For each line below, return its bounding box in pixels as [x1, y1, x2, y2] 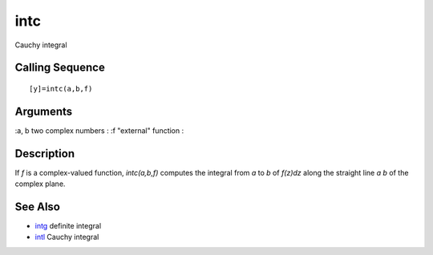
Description [14, 147, 75, 160]
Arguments [14, 104, 73, 118]
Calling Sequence [14, 61, 106, 75]
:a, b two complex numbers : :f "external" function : [14, 125, 184, 136]
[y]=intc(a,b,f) [29, 84, 93, 93]
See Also [14, 200, 60, 213]
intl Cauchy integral [34, 233, 99, 242]
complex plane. [14, 179, 66, 188]
